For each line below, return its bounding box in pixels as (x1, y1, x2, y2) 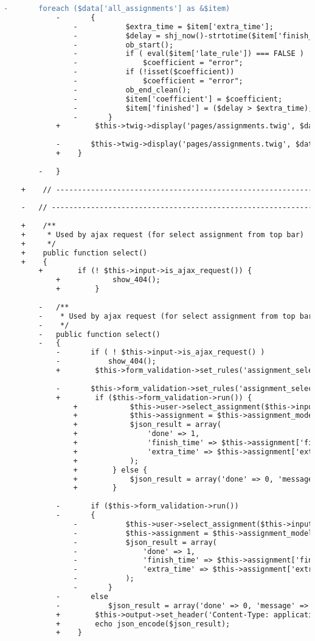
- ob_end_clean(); (73, 85, 191, 94)
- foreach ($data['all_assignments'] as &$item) (4, 4, 230, 13)
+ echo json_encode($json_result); (55, 619, 230, 628)
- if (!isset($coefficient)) (73, 68, 235, 77)
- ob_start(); (73, 40, 174, 49)
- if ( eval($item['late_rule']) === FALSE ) (73, 49, 304, 58)
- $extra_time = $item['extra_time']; (73, 22, 274, 31)
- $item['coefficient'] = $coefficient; (73, 94, 283, 103)
